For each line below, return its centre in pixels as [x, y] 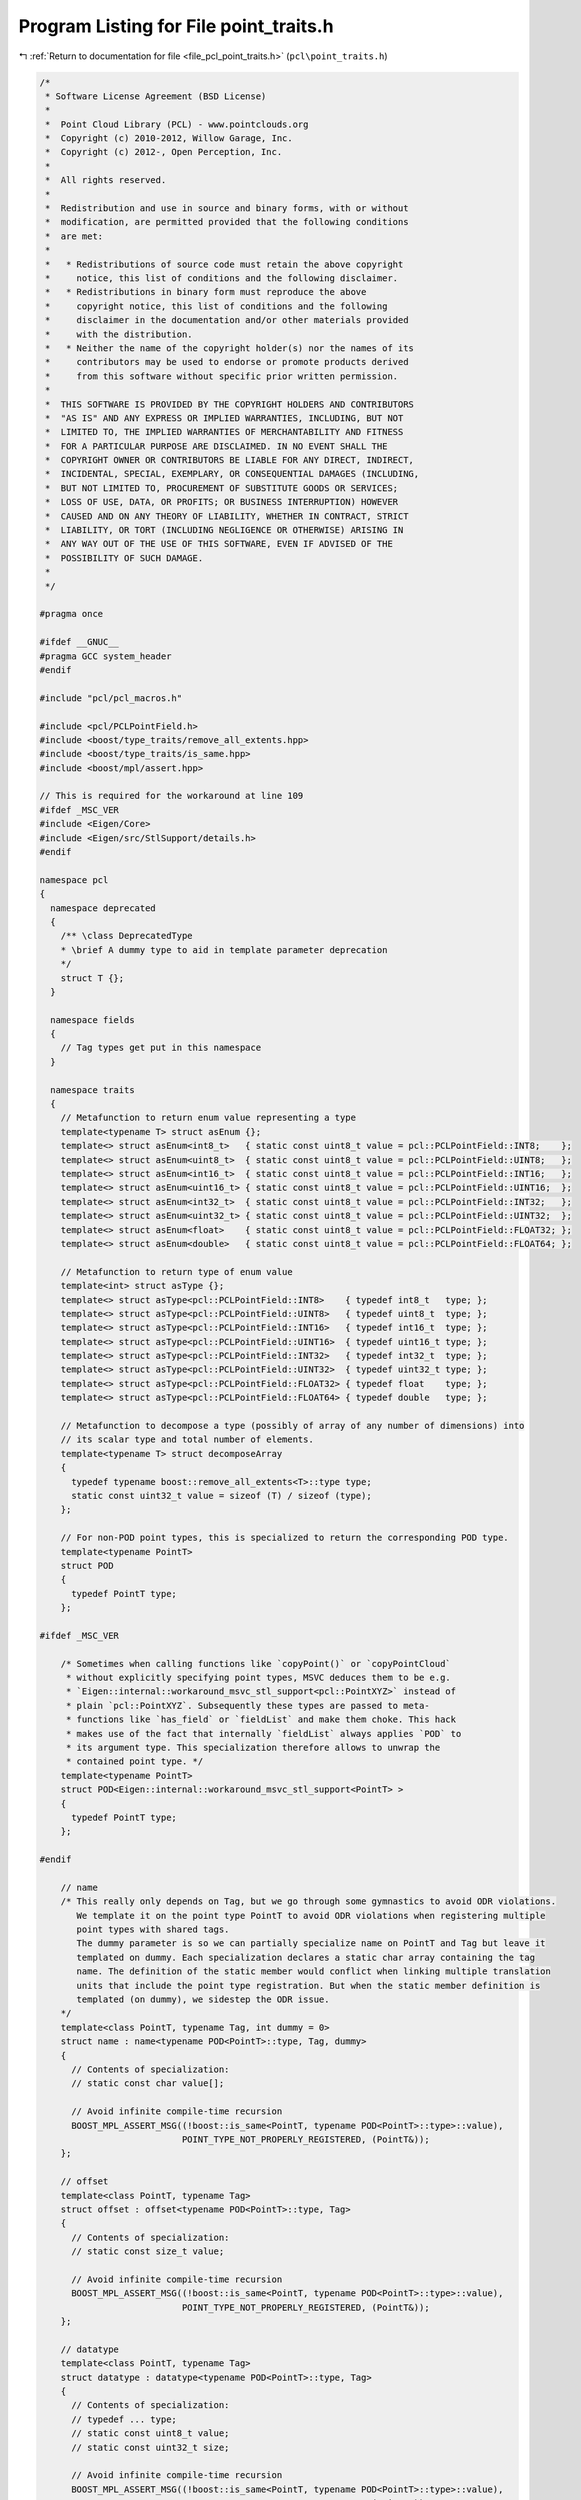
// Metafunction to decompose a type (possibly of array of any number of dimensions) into [292, 1426]
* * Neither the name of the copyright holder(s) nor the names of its [230, 348]
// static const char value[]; [148, 2083]
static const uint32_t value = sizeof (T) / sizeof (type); [221, 1495]
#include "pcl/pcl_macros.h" [111, 698]
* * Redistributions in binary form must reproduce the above [206, 292]
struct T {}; [92, 978]
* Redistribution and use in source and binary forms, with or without [227, 208]
